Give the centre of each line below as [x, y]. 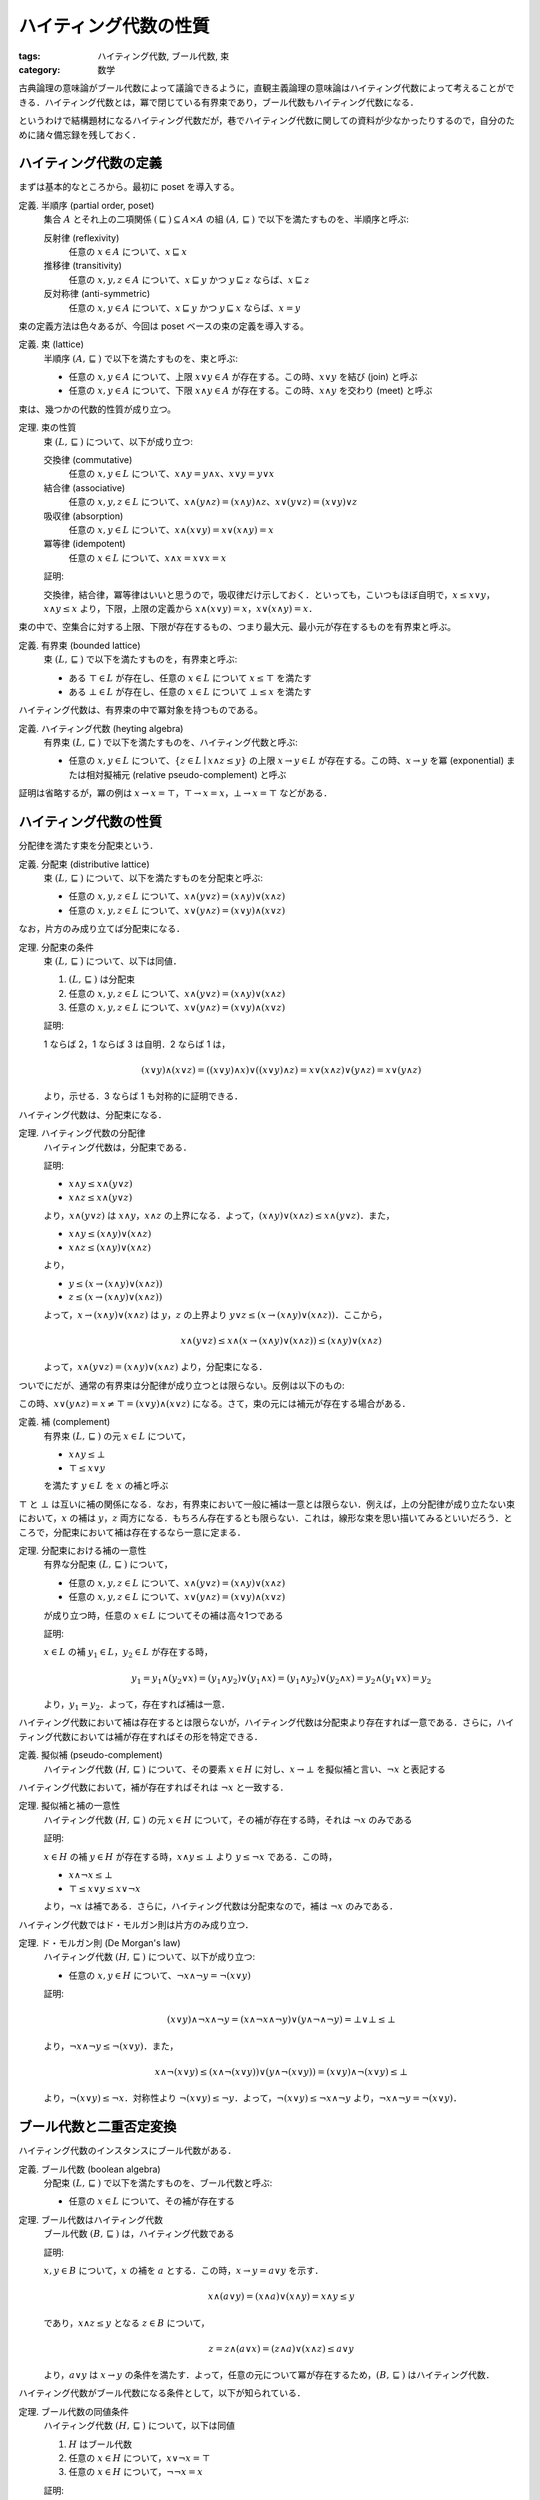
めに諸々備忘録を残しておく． [80, 134]
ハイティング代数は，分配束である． [117, 1147]
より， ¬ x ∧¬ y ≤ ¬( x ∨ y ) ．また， [111, 2046]
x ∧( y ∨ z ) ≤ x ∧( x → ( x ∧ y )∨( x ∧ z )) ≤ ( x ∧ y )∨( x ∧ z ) [281, 1340]
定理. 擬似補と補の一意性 [69, 1806]
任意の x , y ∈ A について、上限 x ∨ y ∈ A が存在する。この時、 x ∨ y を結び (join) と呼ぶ [243, 377]
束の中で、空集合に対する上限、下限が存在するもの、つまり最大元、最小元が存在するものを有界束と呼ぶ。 [237, 627]
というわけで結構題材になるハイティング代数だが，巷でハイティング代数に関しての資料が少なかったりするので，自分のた [266, 121]
